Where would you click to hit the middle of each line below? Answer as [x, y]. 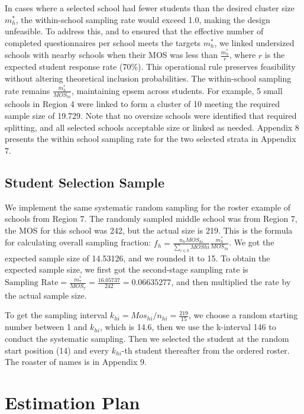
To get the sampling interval [56, 315]
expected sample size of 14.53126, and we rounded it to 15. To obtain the [138, 258]
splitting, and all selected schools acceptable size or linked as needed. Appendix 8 [152, 127]
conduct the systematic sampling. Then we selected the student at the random [147, 339]
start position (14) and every [57, 350]
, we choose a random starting [243, 315]
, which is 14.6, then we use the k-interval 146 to [188, 327]
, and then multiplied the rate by [231, 282]
